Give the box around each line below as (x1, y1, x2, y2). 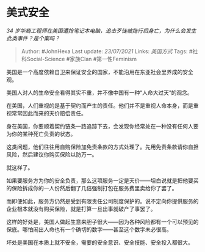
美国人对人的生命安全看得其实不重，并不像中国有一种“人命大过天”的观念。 (6, 89, 193, 96)
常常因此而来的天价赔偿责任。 (11, 109, 87, 117)
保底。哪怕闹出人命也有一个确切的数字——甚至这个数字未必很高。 (6, 226, 172, 233)
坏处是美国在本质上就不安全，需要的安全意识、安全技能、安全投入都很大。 (6, 239, 193, 246)
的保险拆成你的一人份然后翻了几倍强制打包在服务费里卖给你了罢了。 (6, 184, 178, 191)
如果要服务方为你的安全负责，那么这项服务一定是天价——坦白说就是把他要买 (6, 177, 199, 184)
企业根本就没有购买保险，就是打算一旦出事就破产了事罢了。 (6, 205, 156, 212)
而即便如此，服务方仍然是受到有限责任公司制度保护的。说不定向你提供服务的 (6, 197, 199, 205)
